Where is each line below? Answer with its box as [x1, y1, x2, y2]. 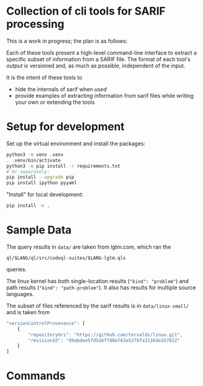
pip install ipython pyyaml [6, 180, 78, 186]
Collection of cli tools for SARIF [6, 4, 165, 18]
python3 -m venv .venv [6, 151, 64, 157]
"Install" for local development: [6, 191, 84, 198]
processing [6, 17, 65, 31]
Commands [6, 369, 66, 383]
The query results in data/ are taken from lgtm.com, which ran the [6, 243, 171, 250]
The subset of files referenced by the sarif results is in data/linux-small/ [6, 302, 189, 309]
